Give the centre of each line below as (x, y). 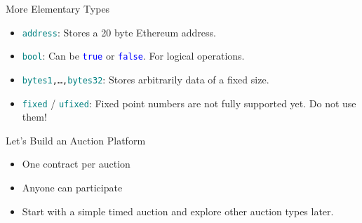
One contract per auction (76, 164)
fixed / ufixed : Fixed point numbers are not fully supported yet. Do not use (189, 103)
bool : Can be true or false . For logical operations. (133, 56)
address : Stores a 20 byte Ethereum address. (119, 32)
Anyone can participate (72, 187)
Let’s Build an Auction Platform (76, 140)
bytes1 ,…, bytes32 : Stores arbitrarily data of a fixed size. (146, 79)
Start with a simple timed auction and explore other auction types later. (178, 211)
